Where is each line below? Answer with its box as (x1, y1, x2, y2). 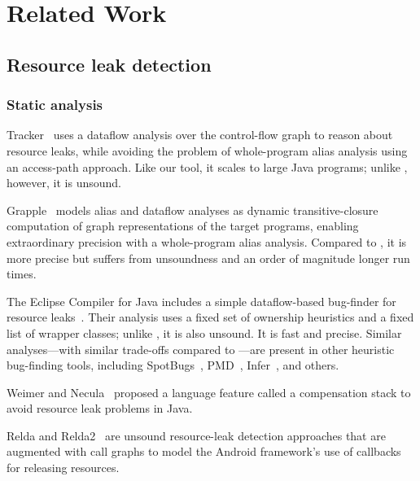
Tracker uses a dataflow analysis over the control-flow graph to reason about (7, 126, 393, 143)
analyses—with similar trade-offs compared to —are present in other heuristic (7, 340, 395, 357)
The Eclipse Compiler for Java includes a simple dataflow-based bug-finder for (7, 292, 396, 309)
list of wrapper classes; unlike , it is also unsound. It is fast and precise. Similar (7, 324, 402, 341)
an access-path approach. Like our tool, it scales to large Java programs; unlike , (7, 158, 408, 175)
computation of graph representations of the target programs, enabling (7, 217, 359, 234)
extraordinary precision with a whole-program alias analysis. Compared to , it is (7, 233, 407, 250)
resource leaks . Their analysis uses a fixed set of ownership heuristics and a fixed (7, 308, 414, 326)
